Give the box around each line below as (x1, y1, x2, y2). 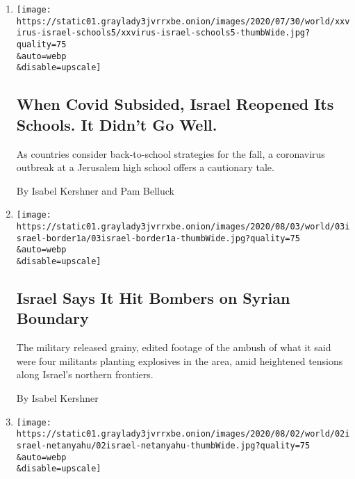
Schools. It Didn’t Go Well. (16, 113, 217, 135)
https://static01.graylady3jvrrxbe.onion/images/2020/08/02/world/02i (16, 429, 350, 439)
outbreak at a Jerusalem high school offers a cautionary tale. (16, 160, 274, 174)
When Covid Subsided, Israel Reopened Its (16, 93, 334, 115)
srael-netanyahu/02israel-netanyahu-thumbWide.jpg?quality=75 (16, 440, 311, 450)
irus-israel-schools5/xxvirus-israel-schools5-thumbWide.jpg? (16, 28, 311, 38)
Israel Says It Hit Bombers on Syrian (16, 286, 290, 308)
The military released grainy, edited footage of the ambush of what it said (16, 340, 331, 355)
